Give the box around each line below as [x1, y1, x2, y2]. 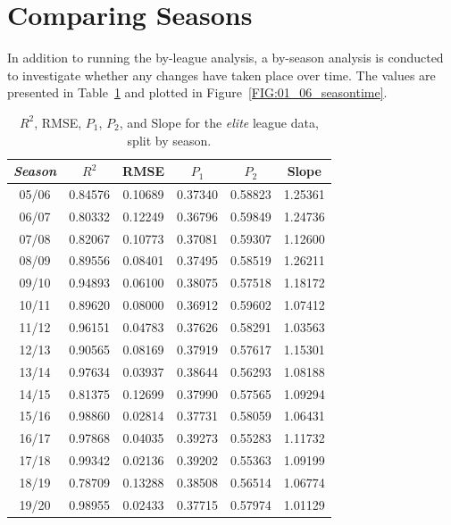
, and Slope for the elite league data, [119, 112, 319, 131]
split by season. [127, 130, 212, 149]
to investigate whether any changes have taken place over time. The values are [7, 65, 436, 84]
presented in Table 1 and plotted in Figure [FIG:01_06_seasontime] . [7, 83, 388, 102]
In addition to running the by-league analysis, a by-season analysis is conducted [7, 48, 444, 67]
